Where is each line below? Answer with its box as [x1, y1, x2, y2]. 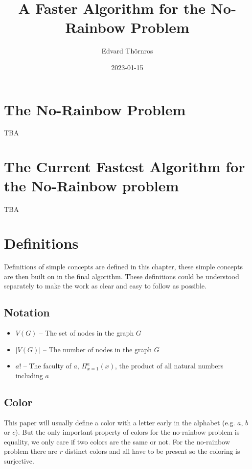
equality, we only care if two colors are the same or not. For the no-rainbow [4, 436, 230, 446]
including [15, 370, 43, 380]
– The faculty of [23, 361, 71, 371]
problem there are [4, 446, 58, 456]
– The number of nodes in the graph [43, 344, 152, 354]
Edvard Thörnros [101, 46, 153, 56]
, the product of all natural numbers [115, 361, 224, 371]
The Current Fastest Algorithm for [4, 156, 245, 177]
